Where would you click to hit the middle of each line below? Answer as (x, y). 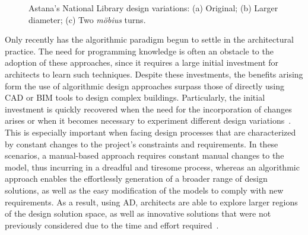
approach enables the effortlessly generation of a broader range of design (136, 178)
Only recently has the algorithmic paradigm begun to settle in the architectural (149, 39)
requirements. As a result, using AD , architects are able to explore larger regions (151, 202)
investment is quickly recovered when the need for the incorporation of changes (148, 109)
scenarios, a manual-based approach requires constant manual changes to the (145, 155)
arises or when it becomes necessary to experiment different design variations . (148, 120)
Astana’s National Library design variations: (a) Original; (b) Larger (153, 8)
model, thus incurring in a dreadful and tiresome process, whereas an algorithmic (152, 167)
